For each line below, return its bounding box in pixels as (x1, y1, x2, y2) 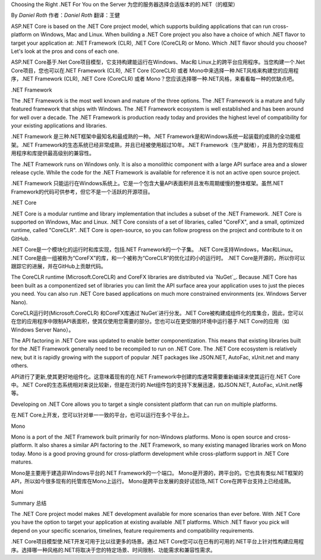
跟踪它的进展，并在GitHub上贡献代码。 (11, 262, 106, 270)
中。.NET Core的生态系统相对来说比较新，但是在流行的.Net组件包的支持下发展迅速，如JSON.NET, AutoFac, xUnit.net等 (11, 381, 303, 389)
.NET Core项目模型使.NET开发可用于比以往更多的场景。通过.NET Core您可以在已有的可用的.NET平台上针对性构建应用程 (11, 538, 304, 545)
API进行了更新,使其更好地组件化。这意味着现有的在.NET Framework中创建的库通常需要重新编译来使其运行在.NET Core (11, 373, 301, 380)
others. (11, 362, 29, 369)
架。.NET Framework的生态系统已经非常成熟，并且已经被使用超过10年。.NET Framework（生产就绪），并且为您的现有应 (11, 141, 304, 148)
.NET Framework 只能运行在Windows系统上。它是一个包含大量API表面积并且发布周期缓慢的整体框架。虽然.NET (11, 180, 284, 187)
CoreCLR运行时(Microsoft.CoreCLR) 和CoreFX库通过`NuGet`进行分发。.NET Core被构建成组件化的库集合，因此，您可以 (11, 309, 304, 317)
